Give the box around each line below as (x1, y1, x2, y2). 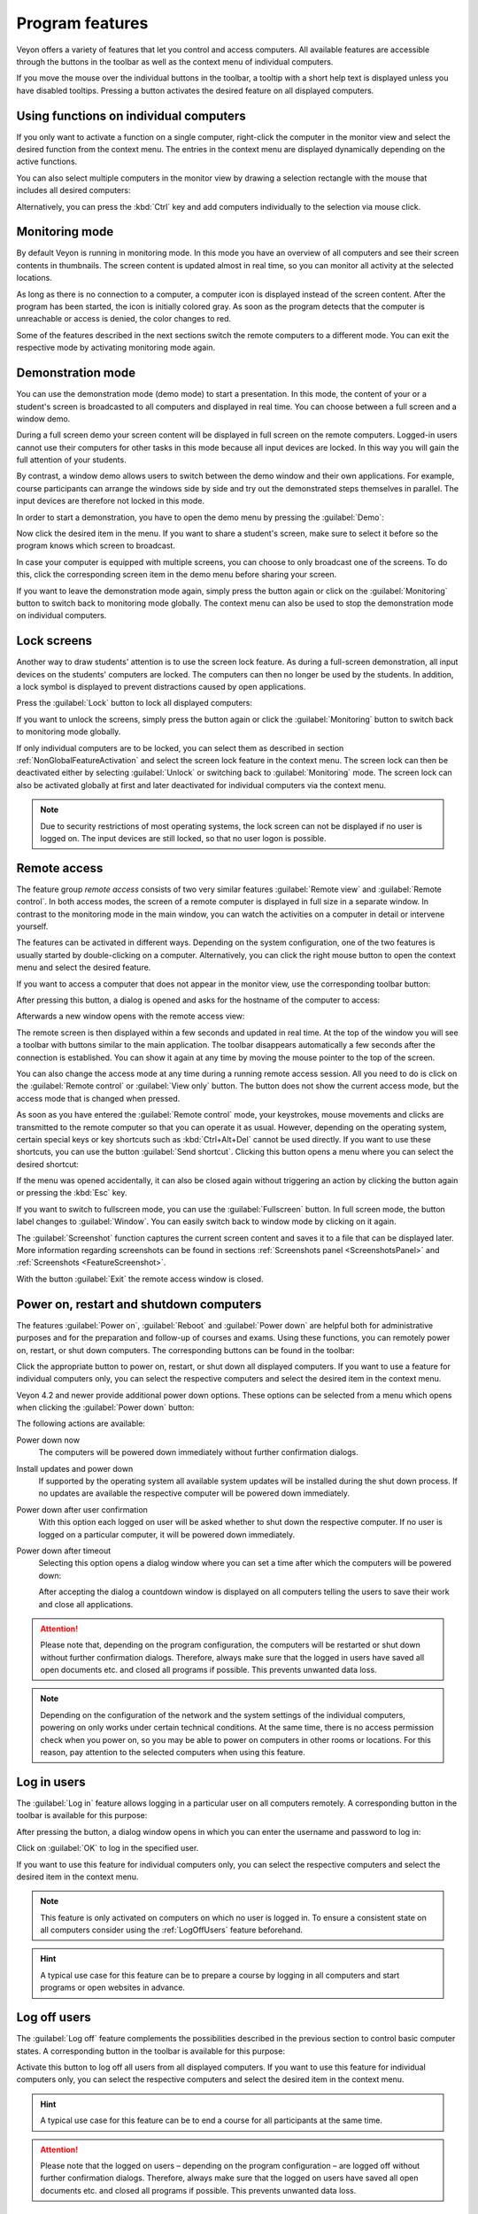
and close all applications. (38, 1599, 134, 1609)
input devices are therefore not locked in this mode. (16, 496, 205, 507)
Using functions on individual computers (16, 108, 247, 123)
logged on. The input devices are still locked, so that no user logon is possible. (40, 832, 327, 843)
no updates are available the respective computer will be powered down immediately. (38, 1488, 350, 1498)
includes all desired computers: (16, 185, 132, 196)
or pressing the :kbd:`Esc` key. (16, 1188, 127, 1198)
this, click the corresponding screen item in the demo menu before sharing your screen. (16, 569, 337, 580)
